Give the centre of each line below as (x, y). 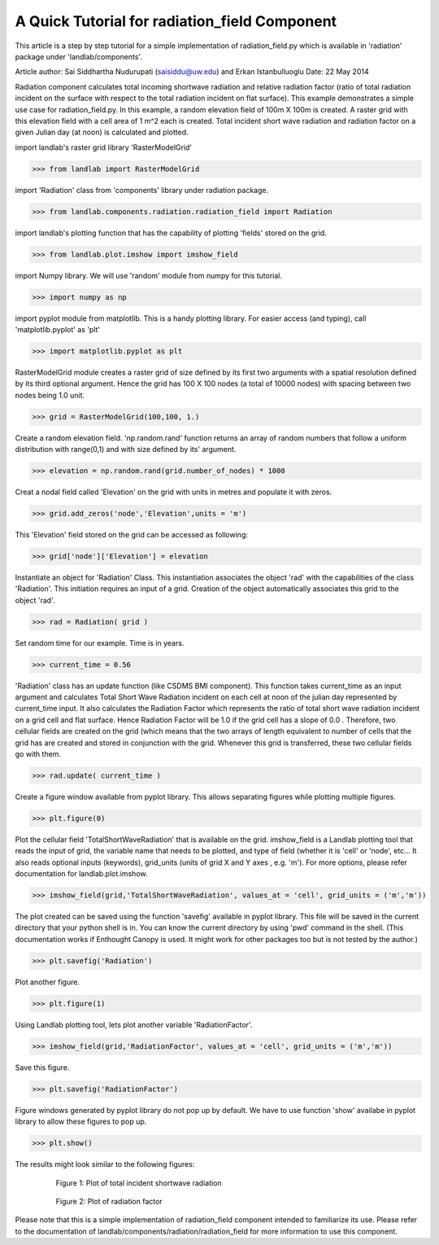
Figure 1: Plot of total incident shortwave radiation (139, 1183)
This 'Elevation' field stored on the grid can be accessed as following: (131, 534)
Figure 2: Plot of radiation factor (109, 1201)
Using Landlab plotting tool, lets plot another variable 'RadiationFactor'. (134, 1024)
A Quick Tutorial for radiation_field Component (176, 21)
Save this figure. (42, 1067)
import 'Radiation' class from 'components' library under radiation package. (141, 190)
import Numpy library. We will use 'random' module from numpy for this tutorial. (148, 275)
